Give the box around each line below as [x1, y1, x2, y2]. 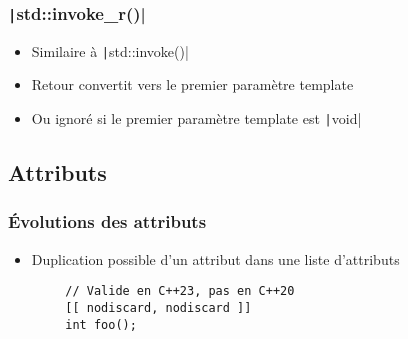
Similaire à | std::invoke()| [31, 40, 189, 61]
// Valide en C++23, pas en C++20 [65, 284, 295, 299]
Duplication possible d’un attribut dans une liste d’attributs [31, 248, 400, 269]
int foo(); [65, 317, 137, 332]
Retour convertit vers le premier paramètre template [31, 74, 354, 95]
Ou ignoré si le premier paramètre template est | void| [31, 108, 362, 129]
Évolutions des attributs [8, 209, 207, 234]
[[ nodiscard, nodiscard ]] [65, 300, 252, 315]
